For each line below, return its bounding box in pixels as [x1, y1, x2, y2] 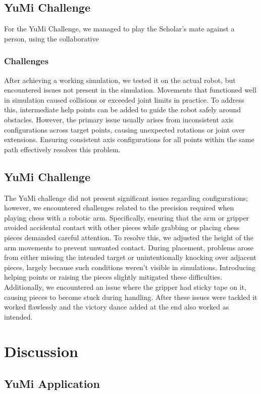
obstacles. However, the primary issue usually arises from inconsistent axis [4, 114, 234, 124]
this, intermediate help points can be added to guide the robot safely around [4, 104, 241, 115]
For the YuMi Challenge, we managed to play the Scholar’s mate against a [4, 23, 235, 34]
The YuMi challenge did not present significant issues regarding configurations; [4, 192, 248, 203]
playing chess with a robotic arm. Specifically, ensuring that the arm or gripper [4, 212, 249, 223]
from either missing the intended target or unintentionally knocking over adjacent [4, 252, 256, 262]
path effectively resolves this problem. [4, 144, 121, 154]
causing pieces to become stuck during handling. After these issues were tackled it [4, 291, 257, 302]
